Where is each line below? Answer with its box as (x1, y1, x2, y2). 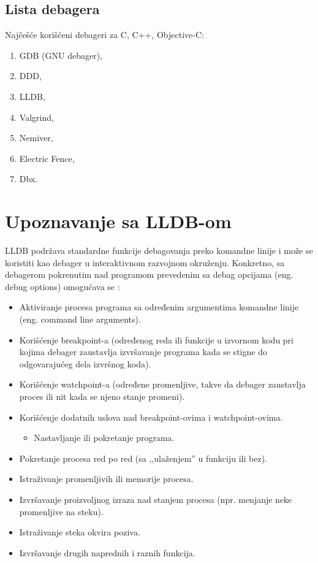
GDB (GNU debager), (19, 48, 102, 61)
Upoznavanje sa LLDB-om (5, 209, 232, 234)
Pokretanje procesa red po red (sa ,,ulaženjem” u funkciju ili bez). (19, 451, 267, 464)
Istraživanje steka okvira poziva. (19, 526, 140, 538)
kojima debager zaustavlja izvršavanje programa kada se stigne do (19, 345, 267, 358)
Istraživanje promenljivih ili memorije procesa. (19, 472, 194, 485)
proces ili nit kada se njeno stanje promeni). (19, 390, 185, 403)
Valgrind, (19, 110, 54, 123)
